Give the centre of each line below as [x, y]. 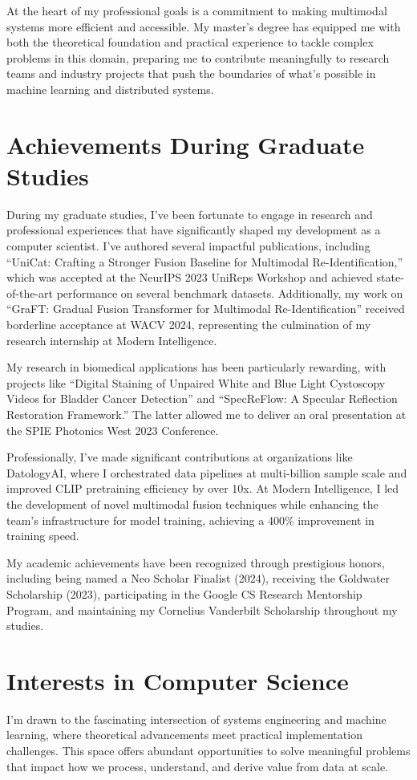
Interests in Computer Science [178, 680]
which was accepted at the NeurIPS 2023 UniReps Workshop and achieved [190, 277]
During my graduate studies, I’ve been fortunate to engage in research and [190, 214]
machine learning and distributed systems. [110, 89]
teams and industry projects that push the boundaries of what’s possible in [191, 73]
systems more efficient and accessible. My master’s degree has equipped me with [204, 26]
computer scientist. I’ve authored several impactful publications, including [188, 246]
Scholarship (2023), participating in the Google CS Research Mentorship [184, 593]
